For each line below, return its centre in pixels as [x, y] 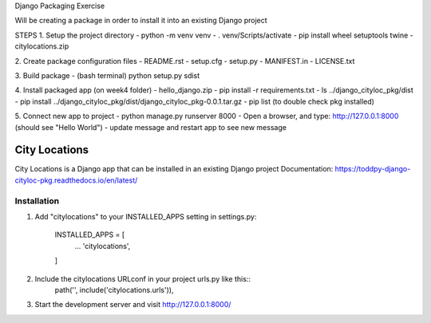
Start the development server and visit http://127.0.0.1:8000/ [133, 305]
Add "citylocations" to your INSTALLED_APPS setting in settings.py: [146, 216]
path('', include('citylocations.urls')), [114, 290]
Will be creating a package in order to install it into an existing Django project [141, 21]
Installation [37, 201]
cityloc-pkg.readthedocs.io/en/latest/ [76, 180]
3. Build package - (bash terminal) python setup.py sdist [107, 75]
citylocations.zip [42, 46]
